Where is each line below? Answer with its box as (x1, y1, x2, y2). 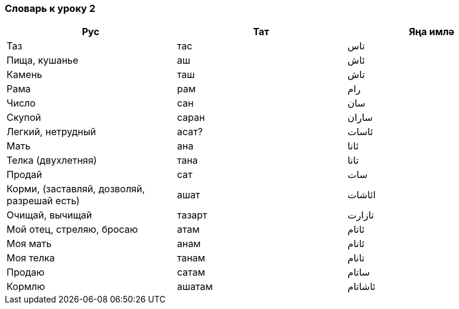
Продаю (7, 266, 45, 279)
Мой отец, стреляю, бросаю (7, 223, 138, 236)
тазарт (176, 209, 207, 221)
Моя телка (7, 252, 55, 264)
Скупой (7, 111, 41, 124)
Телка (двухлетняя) (7, 154, 97, 167)
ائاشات (347, 189, 376, 201)
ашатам (176, 280, 213, 293)
